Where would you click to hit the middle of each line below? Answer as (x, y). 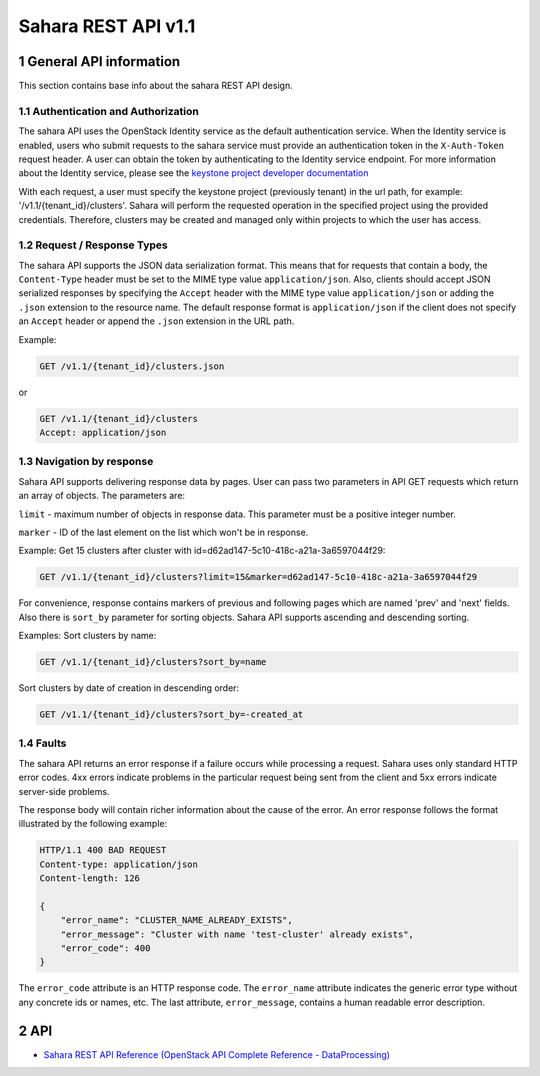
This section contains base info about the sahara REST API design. (156, 86)
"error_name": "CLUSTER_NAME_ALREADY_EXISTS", (177, 920)
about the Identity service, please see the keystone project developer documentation (193, 173)
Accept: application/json (103, 432)
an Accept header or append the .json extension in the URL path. (156, 321)
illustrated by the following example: (93, 824)
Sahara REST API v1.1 (107, 26)
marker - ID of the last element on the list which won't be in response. (163, 532)
